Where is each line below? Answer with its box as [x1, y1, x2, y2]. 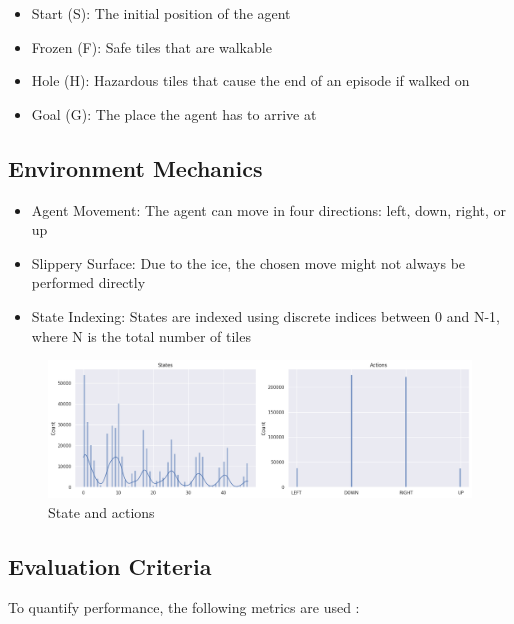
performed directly [31, 272, 146, 293]
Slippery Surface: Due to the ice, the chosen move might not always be [31, 252, 466, 273]
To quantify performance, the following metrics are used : [8, 597, 360, 618]
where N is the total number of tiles [31, 325, 251, 346]
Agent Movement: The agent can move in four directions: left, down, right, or [31, 199, 507, 220]
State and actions [48, 501, 155, 522]
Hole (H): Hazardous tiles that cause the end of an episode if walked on [31, 70, 470, 91]
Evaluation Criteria [8, 550, 212, 581]
